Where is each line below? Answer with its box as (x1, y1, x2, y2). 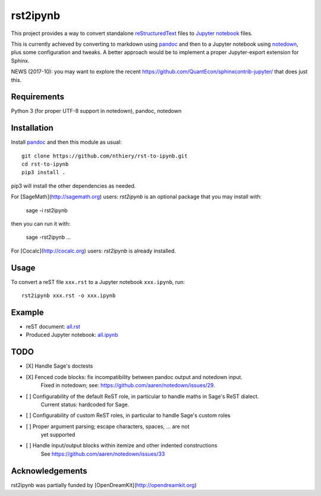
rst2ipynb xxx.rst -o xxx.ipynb (21, 292, 116, 299)
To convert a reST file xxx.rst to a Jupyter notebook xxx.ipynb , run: (11, 278, 185, 285)
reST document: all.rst (26, 323, 80, 330)
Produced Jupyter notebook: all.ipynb (26, 331, 118, 339)
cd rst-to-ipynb (21, 161, 69, 168)
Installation (11, 123, 53, 133)
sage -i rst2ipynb (26, 207, 68, 214)
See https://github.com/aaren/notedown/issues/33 (40, 450, 165, 457)
